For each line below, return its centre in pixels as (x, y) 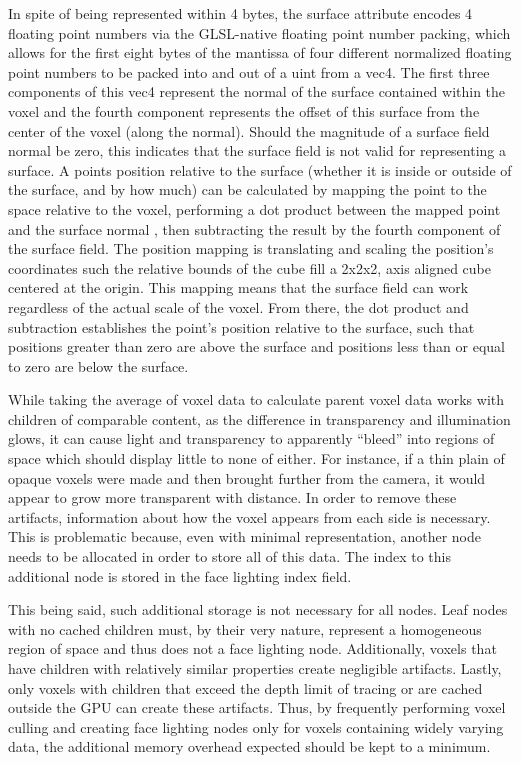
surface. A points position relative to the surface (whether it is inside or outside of (260, 169)
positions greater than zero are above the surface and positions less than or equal (256, 346)
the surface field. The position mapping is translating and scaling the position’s (251, 248)
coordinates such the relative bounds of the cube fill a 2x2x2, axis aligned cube (250, 267)
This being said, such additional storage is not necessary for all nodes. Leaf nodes (258, 609)
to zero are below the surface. (98, 365)
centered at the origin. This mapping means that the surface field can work (238, 287)
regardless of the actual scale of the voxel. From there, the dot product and (238, 306)
